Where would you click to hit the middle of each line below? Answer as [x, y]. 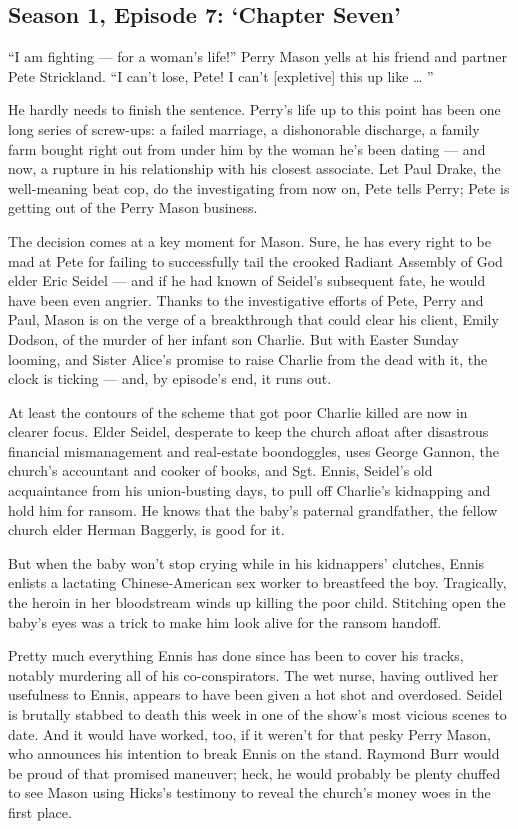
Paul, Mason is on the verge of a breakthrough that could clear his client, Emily [253, 319]
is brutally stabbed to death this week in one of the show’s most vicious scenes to [257, 714]
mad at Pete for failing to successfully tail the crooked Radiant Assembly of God [255, 260]
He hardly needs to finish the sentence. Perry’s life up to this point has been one [254, 109]
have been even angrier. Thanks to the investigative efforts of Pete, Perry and [246, 299]
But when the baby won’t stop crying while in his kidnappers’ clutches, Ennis [246, 562]
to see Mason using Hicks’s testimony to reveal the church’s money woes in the [249, 792]
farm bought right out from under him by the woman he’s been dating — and [247, 148]
